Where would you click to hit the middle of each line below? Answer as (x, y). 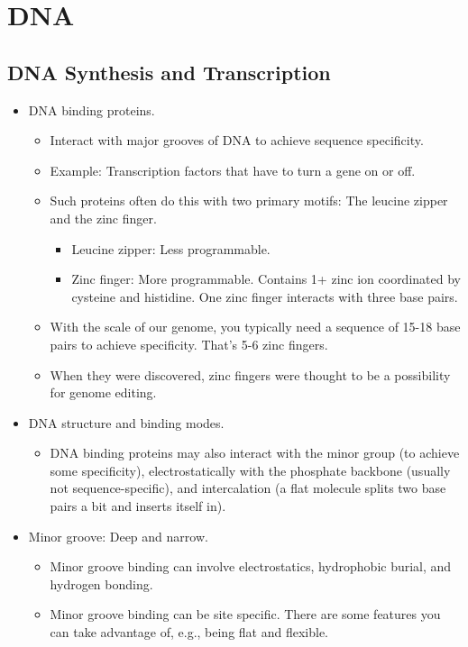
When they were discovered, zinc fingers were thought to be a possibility (250, 374)
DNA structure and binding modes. (126, 422)
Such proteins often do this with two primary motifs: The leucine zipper (249, 200)
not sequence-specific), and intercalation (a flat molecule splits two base (248, 488)
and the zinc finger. (103, 218)
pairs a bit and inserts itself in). (138, 506)
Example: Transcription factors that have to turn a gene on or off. (233, 170)
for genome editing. (103, 392)
